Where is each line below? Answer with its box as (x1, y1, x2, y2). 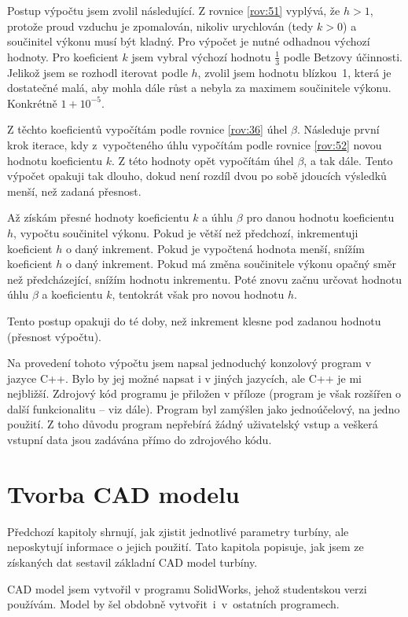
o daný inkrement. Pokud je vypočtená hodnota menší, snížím (65, 240, 365, 256)
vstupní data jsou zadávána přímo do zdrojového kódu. (7, 432, 272, 448)
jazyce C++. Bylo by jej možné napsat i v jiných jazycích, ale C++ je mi (7, 369, 362, 386)
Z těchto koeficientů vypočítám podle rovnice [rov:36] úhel (7, 121, 288, 138)
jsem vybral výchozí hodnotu (131, 48, 271, 64)
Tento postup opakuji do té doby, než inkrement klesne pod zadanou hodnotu (7, 312, 381, 329)
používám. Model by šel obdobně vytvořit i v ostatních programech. (7, 596, 340, 612)
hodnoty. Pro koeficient (7, 48, 119, 64)
